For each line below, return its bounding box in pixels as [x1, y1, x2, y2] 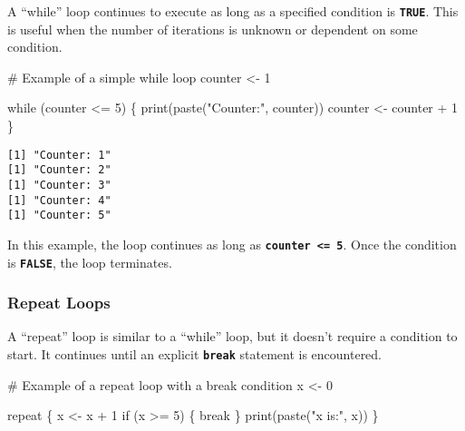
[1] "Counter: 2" [7, 163, 111, 177]
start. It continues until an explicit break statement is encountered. [7, 345, 383, 364]
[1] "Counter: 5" [7, 209, 111, 222]
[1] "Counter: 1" [7, 148, 111, 162]
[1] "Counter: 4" [7, 193, 111, 207]
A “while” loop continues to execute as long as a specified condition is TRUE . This [7, 2, 459, 20]
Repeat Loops [7, 291, 111, 314]
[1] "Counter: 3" [7, 178, 111, 191]
